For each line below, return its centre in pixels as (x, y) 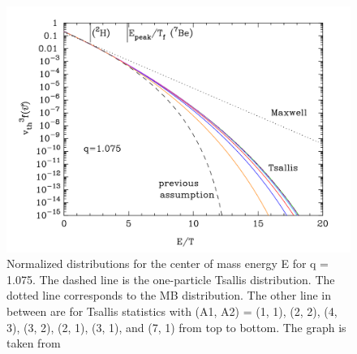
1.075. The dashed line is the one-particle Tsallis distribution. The (171, 279)
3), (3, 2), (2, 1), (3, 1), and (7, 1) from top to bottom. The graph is (176, 327)
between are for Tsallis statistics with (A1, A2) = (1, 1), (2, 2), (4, (172, 311)
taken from (34, 343)
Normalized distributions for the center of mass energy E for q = (168, 263)
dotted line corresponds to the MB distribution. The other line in (169, 295)
